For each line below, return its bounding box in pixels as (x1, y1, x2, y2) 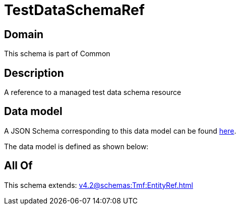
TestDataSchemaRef (4, 2, 145, 19)
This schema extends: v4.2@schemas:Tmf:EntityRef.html (4, 180, 194, 189)
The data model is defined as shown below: (4, 142, 149, 151)
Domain (4, 28, 44, 41)
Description (4, 66, 64, 79)
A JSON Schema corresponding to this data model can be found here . (4, 126, 236, 135)
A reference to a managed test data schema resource (4, 88, 182, 97)
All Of (4, 159, 33, 172)
